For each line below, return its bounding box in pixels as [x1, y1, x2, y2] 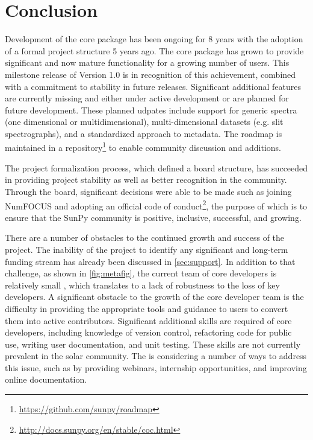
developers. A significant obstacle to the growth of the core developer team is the [5, 290, 304, 303]
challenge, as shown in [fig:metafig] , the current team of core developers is [5, 267, 277, 279]
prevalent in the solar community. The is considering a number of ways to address [5, 349, 307, 362]
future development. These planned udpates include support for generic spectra [5, 103, 297, 116]
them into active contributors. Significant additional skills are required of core [5, 314, 292, 327]
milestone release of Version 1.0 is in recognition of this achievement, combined [5, 68, 296, 80]
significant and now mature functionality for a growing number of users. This [5, 56, 290, 69]
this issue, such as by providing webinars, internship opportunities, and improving [5, 361, 307, 374]
